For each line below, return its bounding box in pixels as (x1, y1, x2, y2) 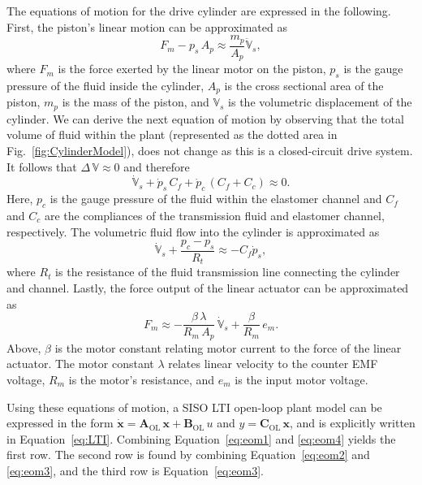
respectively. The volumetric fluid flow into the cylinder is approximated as (6, 223, 380, 240)
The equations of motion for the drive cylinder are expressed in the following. (6, 2, 391, 19)
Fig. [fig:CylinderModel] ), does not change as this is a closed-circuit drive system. (6, 142, 413, 159)
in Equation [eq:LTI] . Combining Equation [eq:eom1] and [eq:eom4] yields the (6, 430, 396, 447)
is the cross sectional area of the (224, 76, 384, 93)
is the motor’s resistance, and (68, 370, 215, 388)
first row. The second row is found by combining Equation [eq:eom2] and (6, 446, 370, 463)
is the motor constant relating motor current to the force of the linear (54, 339, 402, 356)
